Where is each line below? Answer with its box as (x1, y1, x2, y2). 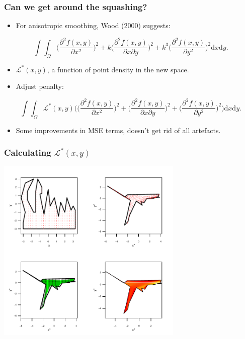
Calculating (4, 146, 51, 159)
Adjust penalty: (16, 81, 64, 91)
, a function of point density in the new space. (47, 64, 189, 74)
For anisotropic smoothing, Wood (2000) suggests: (16, 20, 171, 31)
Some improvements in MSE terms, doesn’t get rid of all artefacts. (16, 125, 221, 135)
